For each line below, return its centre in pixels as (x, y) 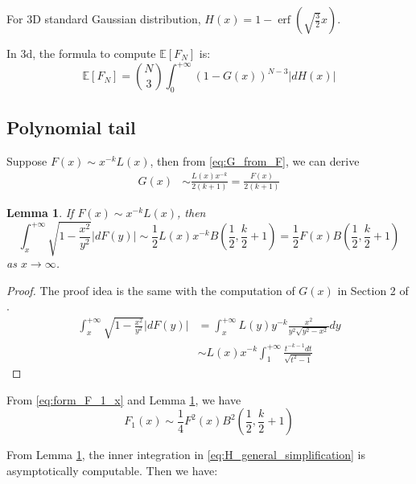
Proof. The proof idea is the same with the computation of (151, 290)
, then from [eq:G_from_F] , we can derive (255, 161)
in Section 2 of (373, 290)
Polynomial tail (71, 127)
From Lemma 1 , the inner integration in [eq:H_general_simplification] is (186, 455)
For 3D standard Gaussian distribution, (104, 18)
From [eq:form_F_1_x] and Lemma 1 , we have (124, 399)
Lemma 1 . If (40, 212)
